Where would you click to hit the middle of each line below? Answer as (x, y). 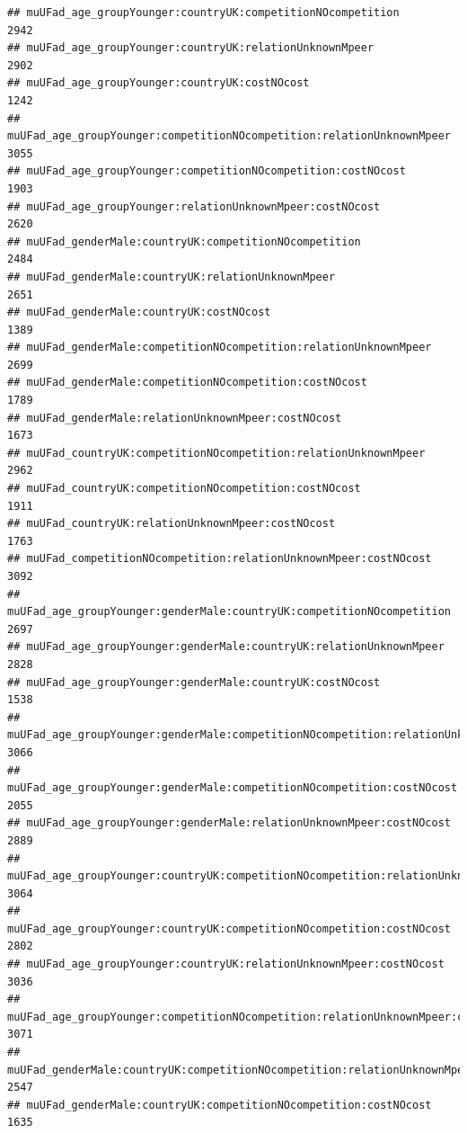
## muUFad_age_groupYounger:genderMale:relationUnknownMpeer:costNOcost (229, 823)
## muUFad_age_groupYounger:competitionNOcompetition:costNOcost (207, 171)
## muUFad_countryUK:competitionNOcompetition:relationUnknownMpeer (216, 453)
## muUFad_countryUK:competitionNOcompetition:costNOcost (184, 489)
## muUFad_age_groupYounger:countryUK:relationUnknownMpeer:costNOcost (226, 964)
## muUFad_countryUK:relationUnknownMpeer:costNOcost (172, 524)
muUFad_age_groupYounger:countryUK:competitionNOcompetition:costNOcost (229, 928)
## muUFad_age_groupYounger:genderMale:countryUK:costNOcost (194, 682)
